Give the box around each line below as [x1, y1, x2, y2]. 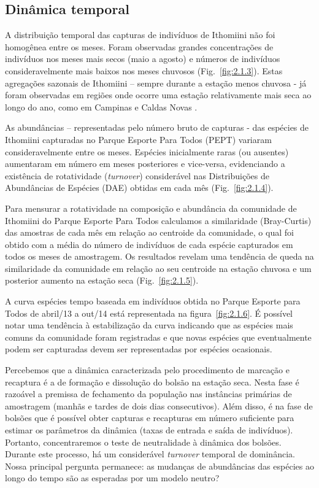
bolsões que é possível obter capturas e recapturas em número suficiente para [5, 411, 294, 424]
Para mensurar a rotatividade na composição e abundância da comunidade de [5, 201, 297, 214]
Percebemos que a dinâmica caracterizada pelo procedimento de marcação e [5, 363, 290, 376]
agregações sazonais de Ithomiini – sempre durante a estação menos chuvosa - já [5, 76, 307, 89]
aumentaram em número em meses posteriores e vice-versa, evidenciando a [5, 157, 285, 170]
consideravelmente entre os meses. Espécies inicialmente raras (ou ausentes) [5, 145, 289, 158]
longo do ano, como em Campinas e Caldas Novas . [5, 100, 198, 113]
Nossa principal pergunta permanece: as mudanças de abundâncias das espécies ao [5, 459, 314, 472]
